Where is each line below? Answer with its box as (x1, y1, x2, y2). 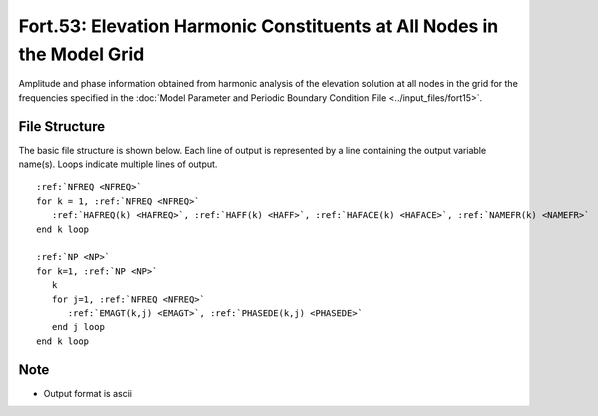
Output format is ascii (43, 387, 132, 399)
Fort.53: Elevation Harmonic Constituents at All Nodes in (18, 15, 499, 37)
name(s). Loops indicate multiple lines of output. (18, 158, 218, 170)
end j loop (51, 321, 105, 333)
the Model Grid (18, 43, 145, 65)
